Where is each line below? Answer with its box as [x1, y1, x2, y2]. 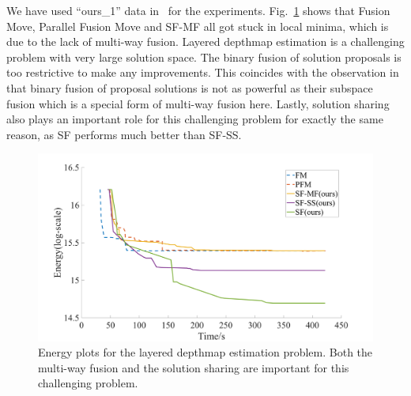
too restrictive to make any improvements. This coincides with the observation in [6, 64, 399, 81]
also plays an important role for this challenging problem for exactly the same [6, 111, 383, 127]
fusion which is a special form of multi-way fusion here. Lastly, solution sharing [6, 95, 390, 111]
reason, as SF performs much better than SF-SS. [6, 126, 242, 142]
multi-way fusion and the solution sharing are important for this [38, 359, 349, 375]
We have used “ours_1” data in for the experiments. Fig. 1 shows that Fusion [6, 2, 390, 18]
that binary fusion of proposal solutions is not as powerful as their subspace [6, 79, 373, 96]
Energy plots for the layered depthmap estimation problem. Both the [38, 344, 373, 360]
